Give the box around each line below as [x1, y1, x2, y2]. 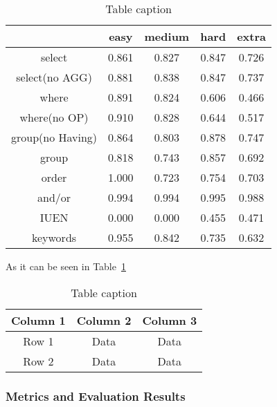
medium [144, 28, 190, 44]
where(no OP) [19, 109, 89, 125]
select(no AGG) [16, 69, 92, 85]
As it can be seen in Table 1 [6, 259, 126, 273]
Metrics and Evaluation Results [6, 387, 186, 404]
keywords [31, 229, 77, 245]
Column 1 [11, 312, 66, 328]
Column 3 [142, 312, 197, 328]
